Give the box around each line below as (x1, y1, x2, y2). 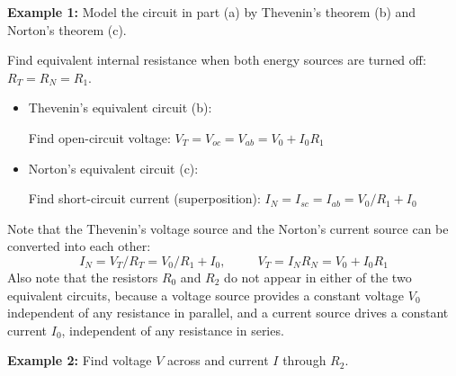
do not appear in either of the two (224, 267, 412, 286)
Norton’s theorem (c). (7, 20, 127, 39)
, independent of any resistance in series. (61, 320, 284, 339)
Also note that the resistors (7, 267, 158, 286)
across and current (166, 351, 269, 370)
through (282, 351, 326, 370)
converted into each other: (7, 237, 151, 255)
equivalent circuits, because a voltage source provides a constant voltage (7, 285, 405, 304)
